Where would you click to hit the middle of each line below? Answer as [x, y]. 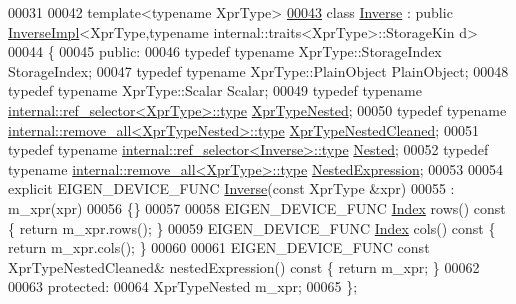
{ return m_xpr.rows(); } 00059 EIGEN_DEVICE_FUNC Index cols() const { [252, 227]
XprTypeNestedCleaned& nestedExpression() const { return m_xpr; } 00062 [244, 266]
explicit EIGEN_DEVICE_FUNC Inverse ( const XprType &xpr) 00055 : [231, 188]
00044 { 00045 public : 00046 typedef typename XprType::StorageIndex [225, 51]
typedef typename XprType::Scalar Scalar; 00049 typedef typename [215, 90]
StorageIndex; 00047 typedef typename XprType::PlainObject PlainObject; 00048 [258, 70]
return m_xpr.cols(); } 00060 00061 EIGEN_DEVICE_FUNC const [219, 247]
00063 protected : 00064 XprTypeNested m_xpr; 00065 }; [183, 286]
